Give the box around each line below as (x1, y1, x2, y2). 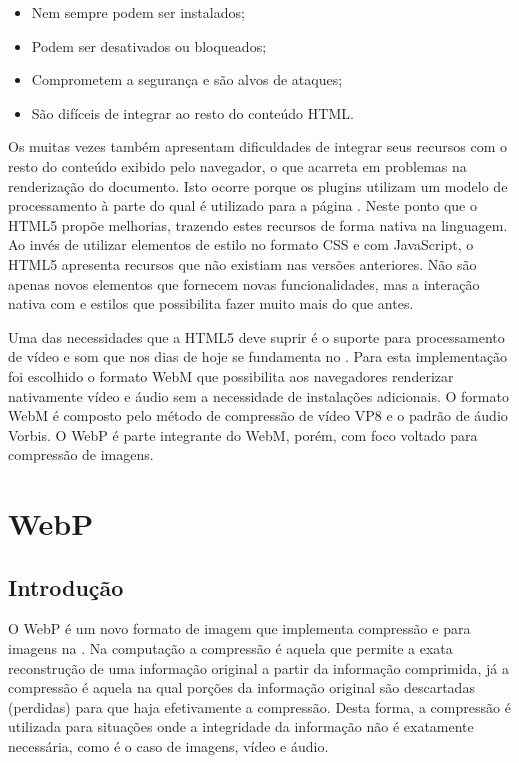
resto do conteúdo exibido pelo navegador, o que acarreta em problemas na (8, 155, 467, 176)
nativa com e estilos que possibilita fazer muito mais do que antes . (8, 293, 414, 314)
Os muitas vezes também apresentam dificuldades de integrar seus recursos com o (8, 136, 507, 157)
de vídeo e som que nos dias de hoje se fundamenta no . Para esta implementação (8, 346, 508, 367)
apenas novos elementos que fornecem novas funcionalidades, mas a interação (8, 273, 480, 294)
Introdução (8, 571, 124, 602)
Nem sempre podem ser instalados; (31, 2, 245, 22)
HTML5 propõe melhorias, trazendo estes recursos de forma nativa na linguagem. (8, 214, 508, 235)
